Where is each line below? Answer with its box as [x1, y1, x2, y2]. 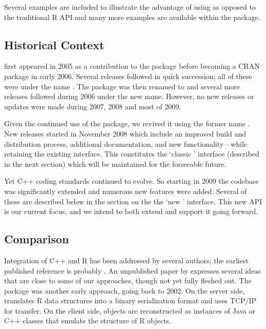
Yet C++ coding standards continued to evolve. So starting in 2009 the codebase [4, 176, 259, 186]
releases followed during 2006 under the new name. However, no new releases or [4, 91, 254, 102]
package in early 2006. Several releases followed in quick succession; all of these [4, 70, 252, 81]
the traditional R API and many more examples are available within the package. [4, 11, 260, 22]
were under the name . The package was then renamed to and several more [4, 81, 240, 91]
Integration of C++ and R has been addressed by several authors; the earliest [4, 255, 249, 265]
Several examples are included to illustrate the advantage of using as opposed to [4, 2, 256, 12]
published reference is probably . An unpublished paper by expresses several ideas [4, 265, 261, 276]
